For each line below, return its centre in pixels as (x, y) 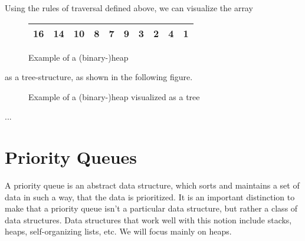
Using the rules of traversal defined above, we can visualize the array (129, 8)
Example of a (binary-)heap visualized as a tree (114, 96)
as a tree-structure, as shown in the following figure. (99, 77)
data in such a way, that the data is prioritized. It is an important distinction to (150, 197)
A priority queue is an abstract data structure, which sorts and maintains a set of (152, 185)
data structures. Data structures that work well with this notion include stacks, (148, 219)
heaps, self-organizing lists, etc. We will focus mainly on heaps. (118, 231)
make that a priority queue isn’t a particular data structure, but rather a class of (151, 208)
